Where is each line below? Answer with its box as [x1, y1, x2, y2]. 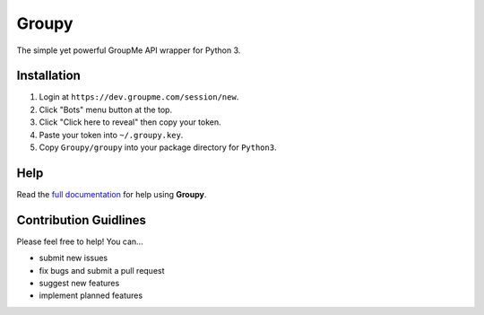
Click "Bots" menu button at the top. [39, 104, 173, 115]
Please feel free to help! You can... [16, 236, 143, 247]
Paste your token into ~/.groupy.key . [39, 129, 184, 140]
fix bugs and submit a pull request [39, 265, 165, 276]
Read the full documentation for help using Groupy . [16, 188, 207, 199]
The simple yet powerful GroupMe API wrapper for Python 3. [16, 45, 241, 56]
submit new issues [39, 252, 108, 264]
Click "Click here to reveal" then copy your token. [39, 117, 221, 127]
